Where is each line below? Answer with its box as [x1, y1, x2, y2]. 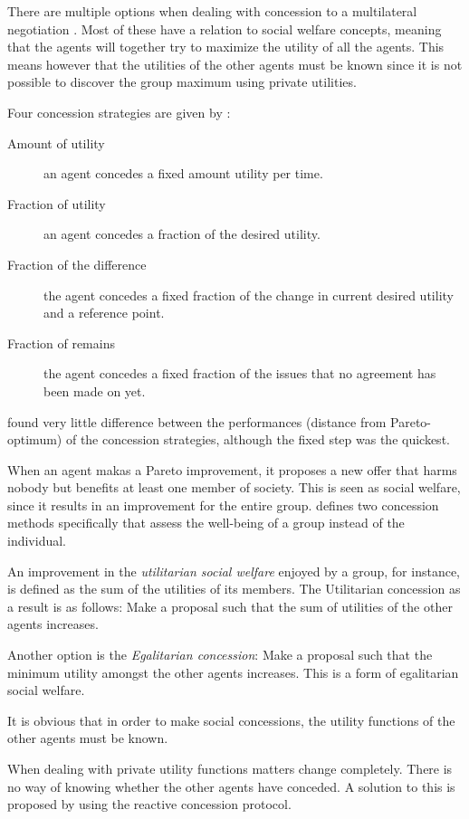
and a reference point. [43, 303, 165, 322]
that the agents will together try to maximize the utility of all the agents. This [7, 37, 445, 56]
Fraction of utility [7, 194, 106, 213]
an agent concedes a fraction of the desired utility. [43, 224, 321, 243]
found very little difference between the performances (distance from [7, 412, 387, 431]
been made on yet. [43, 381, 146, 400]
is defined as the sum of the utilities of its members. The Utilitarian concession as [7, 579, 461, 598]
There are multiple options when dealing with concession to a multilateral [7, 2, 417, 20]
